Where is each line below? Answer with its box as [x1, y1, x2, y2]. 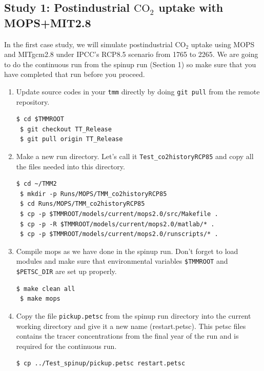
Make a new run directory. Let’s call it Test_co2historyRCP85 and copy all [16, 151, 254, 161]
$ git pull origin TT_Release [19, 135, 123, 143]
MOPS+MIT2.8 [4, 14, 91, 30]
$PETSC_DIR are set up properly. [16, 266, 117, 277]
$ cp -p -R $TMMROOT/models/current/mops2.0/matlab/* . [19, 220, 215, 228]
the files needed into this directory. [16, 161, 125, 171]
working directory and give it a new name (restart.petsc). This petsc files [16, 320, 246, 331]
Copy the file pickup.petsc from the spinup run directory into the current [16, 310, 251, 321]
